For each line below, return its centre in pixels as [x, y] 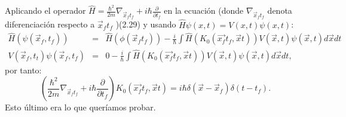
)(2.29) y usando [146, 24]
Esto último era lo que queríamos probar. [80, 107]
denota [280, 10]
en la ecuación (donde [204, 10]
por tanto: [23, 70]
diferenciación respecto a [50, 24]
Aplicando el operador [45, 10]
